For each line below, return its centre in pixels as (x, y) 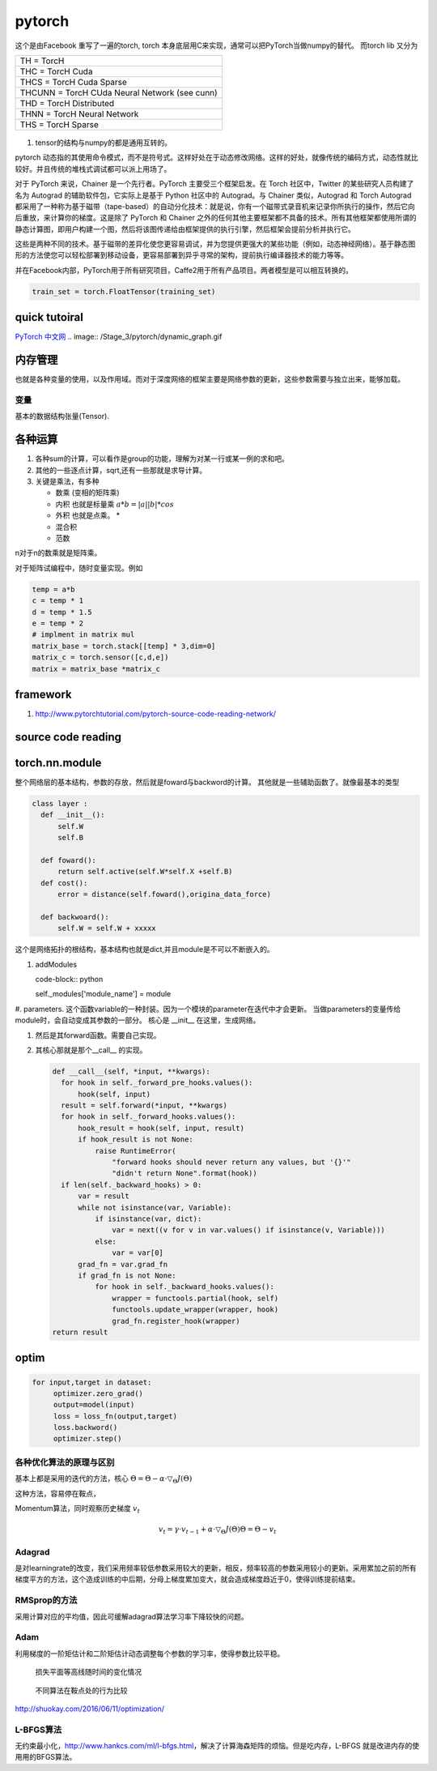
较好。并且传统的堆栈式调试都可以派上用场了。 (93, 169)
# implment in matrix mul (83, 635)
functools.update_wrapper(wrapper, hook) (195, 1310)
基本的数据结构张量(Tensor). (62, 416)
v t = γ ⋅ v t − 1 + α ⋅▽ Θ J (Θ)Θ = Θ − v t (217, 1530)
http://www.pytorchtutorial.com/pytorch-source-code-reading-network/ (156, 714)
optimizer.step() (87, 1439)
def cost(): (64, 883)
